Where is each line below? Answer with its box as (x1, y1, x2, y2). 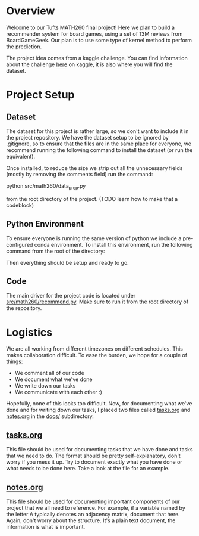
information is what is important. (6, 523, 86, 530)
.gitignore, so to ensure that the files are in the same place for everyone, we (6, 140, 192, 147)
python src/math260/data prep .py (6, 182, 86, 191)
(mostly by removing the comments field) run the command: (6, 171, 153, 178)
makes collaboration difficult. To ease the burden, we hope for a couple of (6, 352, 188, 359)
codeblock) (6, 202, 34, 209)
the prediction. (6, 43, 42, 50)
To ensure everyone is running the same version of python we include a (6, 234, 182, 242)
